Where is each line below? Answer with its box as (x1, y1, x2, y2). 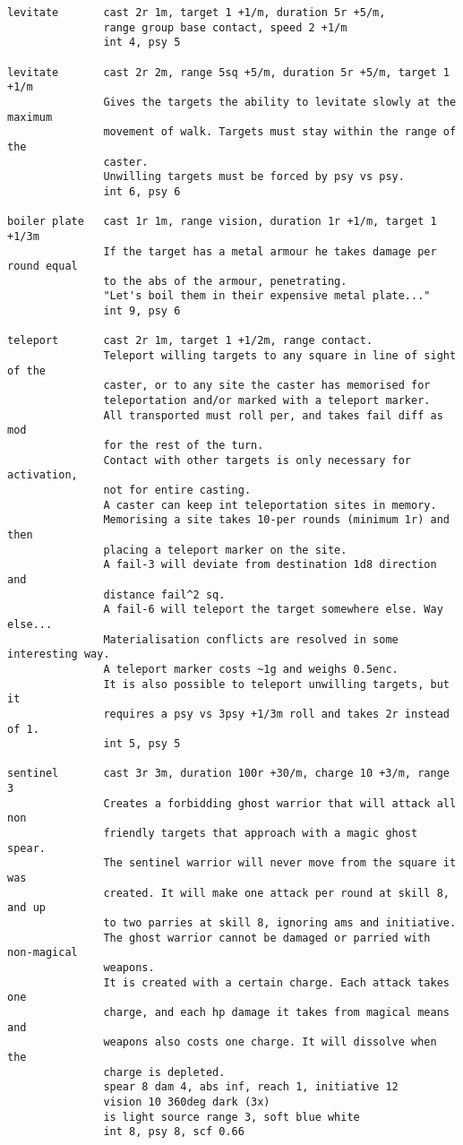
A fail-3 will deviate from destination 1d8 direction (103, 558, 437, 572)
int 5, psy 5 (103, 737, 181, 751)
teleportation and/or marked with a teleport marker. (103, 394, 431, 408)
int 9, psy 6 (103, 305, 181, 318)
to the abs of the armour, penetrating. (103, 274, 347, 288)
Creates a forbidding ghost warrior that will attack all (103, 796, 457, 810)
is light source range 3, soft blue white (103, 1110, 360, 1123)
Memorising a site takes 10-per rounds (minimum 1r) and (103, 513, 450, 527)
